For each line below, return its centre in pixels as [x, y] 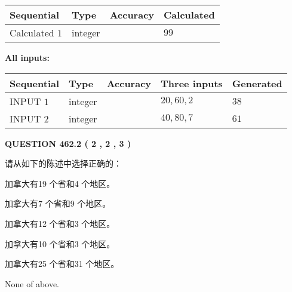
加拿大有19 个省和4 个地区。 [60, 183]
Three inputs [192, 83]
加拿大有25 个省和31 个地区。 [62, 264]
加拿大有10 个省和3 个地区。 [60, 243]
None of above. [32, 283]
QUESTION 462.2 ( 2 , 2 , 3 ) [68, 143]
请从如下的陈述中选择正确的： [63, 163]
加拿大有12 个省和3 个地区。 [60, 223]
